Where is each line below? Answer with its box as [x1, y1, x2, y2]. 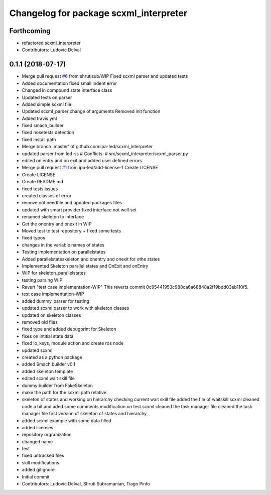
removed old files [22, 319, 58, 325]
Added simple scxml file [22, 101, 72, 107]
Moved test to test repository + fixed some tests [22, 227, 121, 233]
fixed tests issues [22, 186, 58, 192]
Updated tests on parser [22, 94, 72, 100]
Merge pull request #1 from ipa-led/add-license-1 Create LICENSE [22, 165, 158, 171]
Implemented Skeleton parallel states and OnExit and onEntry [22, 263, 149, 269]
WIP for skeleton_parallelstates [22, 270, 86, 276]
